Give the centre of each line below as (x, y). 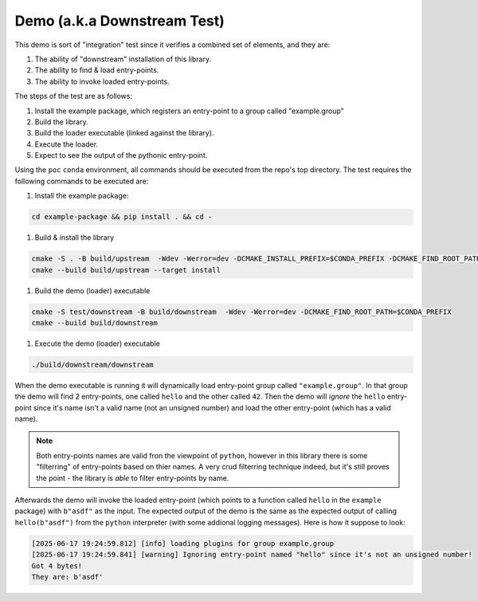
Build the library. (61, 122)
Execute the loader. (67, 144)
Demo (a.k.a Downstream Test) (119, 21)
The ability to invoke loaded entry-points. (102, 81)
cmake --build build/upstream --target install (126, 270)
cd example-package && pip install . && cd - (122, 217)
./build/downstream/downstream (93, 364)
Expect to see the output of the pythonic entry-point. (121, 155)
